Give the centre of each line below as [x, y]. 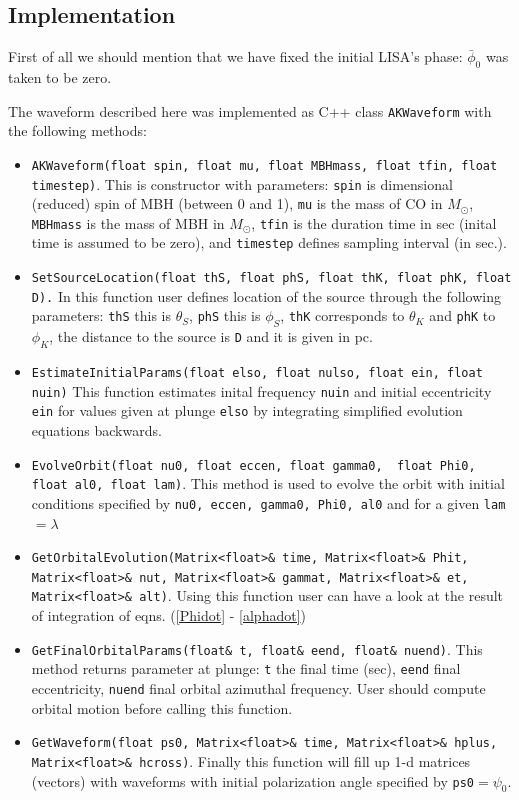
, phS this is [225, 315]
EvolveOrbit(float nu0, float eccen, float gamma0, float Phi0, [253, 465]
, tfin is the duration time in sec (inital [374, 222]
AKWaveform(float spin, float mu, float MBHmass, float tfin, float [264, 165]
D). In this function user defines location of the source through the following [266, 295]
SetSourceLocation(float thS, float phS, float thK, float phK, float [271, 278]
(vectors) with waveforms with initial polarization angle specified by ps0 [253, 780]
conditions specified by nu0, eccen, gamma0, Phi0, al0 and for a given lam [268, 502]
